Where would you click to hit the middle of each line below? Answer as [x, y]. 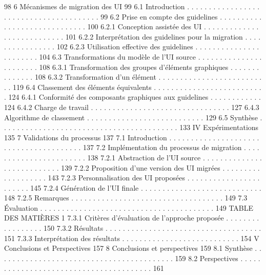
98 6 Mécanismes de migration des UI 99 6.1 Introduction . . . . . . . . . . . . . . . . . [132, 6]
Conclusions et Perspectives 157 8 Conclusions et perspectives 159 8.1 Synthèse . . [133, 248]
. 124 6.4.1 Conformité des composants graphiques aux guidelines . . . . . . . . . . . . [132, 97]
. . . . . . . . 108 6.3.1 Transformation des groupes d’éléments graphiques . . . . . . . [132, 67]
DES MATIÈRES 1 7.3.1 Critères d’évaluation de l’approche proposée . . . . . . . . [132, 218]
